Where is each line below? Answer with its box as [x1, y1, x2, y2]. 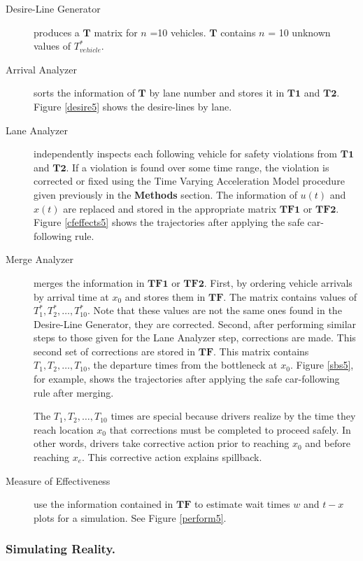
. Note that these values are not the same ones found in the [87, 303, 342, 318]
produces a [34, 24, 80, 39]
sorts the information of [34, 85, 135, 100]
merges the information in [34, 275, 145, 290]
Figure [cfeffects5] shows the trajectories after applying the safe [34, 215, 304, 229]
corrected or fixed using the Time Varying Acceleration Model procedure [34, 173, 345, 188]
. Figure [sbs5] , [290, 357, 354, 372]
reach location [34, 422, 94, 436]
